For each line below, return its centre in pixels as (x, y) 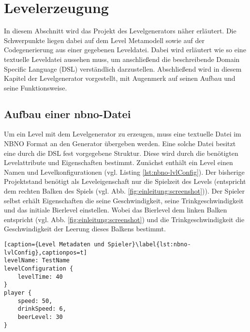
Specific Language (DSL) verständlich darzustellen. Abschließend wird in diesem (123, 68)
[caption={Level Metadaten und (54, 245)
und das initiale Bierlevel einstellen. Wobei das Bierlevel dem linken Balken (116, 210)
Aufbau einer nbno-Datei (67, 113)
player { (18, 293)
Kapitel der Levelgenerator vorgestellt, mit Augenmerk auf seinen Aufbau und (120, 78)
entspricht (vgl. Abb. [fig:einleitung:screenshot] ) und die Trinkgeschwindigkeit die (124, 219)
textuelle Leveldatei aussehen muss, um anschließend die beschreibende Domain (122, 59)
